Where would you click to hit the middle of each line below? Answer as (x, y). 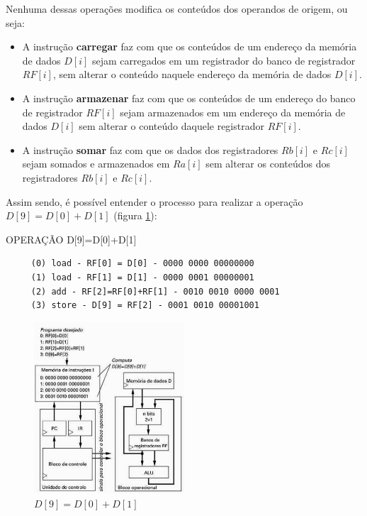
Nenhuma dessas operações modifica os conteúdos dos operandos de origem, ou (177, 9)
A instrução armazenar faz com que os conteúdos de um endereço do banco (189, 98)
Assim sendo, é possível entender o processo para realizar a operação (154, 201)
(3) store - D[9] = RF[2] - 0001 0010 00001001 (145, 306)
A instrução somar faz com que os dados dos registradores (150, 149)
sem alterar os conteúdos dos (268, 164)
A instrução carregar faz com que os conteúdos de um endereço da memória (190, 46)
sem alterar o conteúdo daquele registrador (171, 126)
